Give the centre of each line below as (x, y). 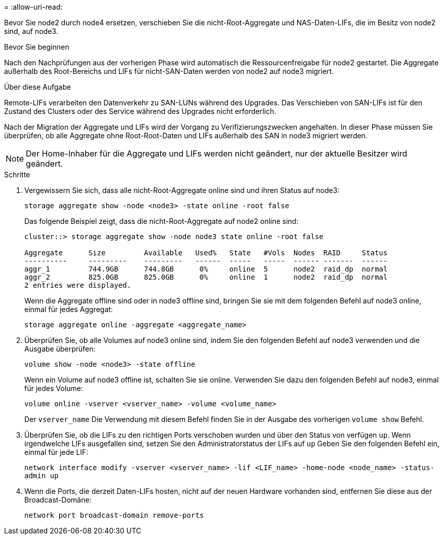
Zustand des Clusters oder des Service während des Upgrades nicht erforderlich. (140, 111)
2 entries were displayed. (78, 285)
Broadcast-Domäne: (58, 500)
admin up (42, 476)
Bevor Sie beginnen (37, 47)
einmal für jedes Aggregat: (69, 309)
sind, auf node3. (31, 31)
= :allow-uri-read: (33, 7)
